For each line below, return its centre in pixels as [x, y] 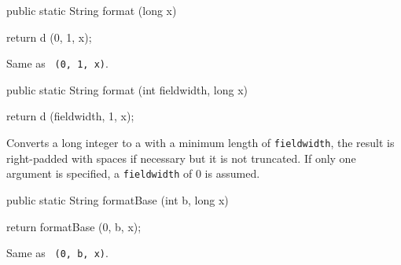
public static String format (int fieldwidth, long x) [127, 89]
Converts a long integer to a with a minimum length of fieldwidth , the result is [200, 143]
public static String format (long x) [92, 10]
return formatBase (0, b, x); [74, 226]
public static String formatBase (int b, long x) [118, 199]
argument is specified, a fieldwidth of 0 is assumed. [133, 173]
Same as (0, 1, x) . [57, 63]
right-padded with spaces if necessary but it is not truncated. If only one [181, 158]
